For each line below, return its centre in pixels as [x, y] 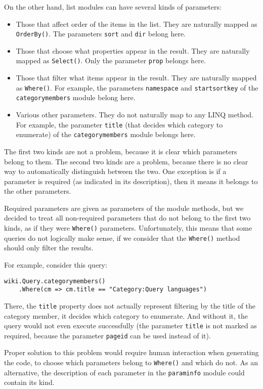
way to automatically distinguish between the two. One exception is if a [115, 171]
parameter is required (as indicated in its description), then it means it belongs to [131, 181]
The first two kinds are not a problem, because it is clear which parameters [121, 151]
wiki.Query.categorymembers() [55, 281]
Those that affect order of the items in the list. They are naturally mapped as [137, 24]
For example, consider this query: [56, 264]
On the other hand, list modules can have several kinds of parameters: [113, 7]
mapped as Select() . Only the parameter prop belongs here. [111, 60]
